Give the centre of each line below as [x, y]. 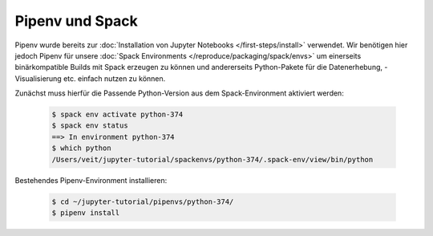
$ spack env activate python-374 [117, 115]
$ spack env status [90, 126]
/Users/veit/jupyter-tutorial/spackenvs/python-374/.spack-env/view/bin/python [212, 159]
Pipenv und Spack [76, 21]
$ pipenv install [86, 213]
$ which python [81, 148]
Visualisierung [38, 78]
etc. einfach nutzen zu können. [114, 78]
